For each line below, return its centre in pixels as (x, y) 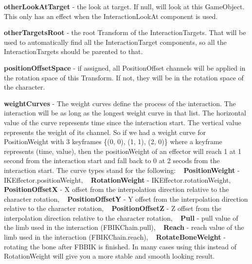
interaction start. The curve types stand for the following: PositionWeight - (122, 170)
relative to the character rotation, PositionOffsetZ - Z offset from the (113, 208)
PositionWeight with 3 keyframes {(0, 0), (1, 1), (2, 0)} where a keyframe (113, 141)
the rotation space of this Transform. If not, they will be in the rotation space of (124, 77)
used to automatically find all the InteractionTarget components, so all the (115, 42)
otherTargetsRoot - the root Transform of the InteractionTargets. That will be (125, 32)
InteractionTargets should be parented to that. (73, 51)
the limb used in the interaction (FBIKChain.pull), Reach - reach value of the (124, 227)
